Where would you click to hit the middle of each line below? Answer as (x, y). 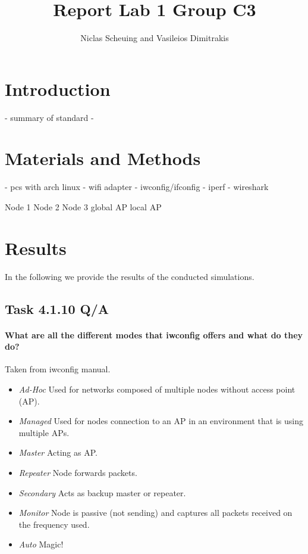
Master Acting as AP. (58, 452)
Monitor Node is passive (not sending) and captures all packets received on (155, 513)
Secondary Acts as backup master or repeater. (102, 492)
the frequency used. (54, 524)
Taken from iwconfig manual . (58, 369)
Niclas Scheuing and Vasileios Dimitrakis (155, 38)
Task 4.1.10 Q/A (57, 308)
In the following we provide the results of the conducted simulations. (130, 276)
